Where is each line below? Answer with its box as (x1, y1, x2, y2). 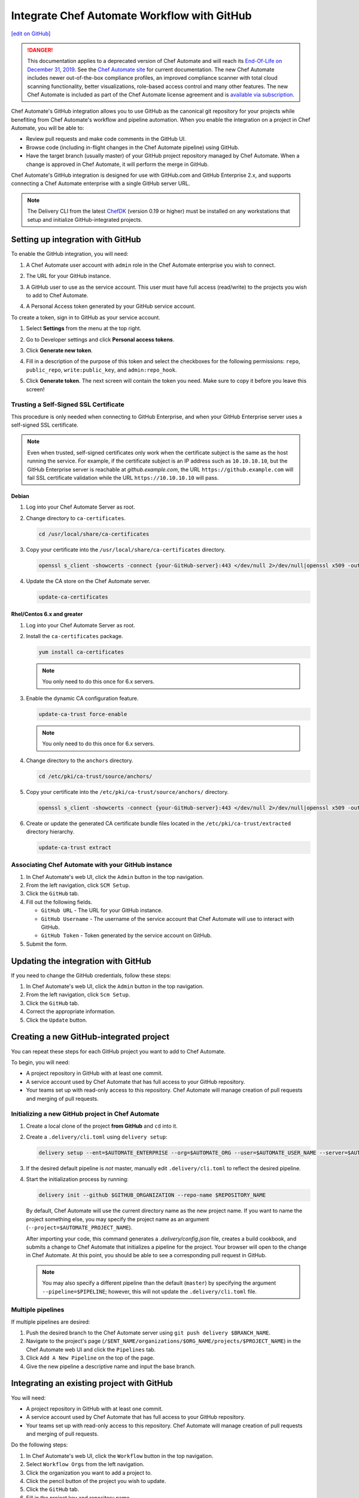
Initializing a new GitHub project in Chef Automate (11, 1110, 160, 1118)
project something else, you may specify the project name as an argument (26, 1215, 209, 1222)
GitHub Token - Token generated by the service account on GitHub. (41, 932, 212, 939)
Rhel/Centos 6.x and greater (11, 611, 83, 618)
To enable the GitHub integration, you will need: (11, 250, 129, 258)
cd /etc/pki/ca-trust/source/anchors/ (38, 773, 153, 780)
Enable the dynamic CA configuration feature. (26, 694, 139, 702)
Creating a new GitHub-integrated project (11, 1032, 170, 1042)
